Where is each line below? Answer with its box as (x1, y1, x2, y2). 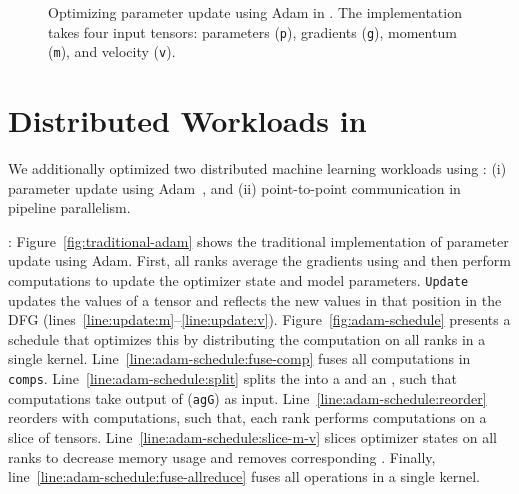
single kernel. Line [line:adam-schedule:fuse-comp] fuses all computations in (8, 348, 471, 369)
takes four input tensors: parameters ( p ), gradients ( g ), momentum (48, 21, 457, 42)
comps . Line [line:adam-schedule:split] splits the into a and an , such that (8, 368, 458, 389)
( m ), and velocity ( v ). (48, 41, 176, 62)
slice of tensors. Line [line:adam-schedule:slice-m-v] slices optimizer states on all (8, 426, 497, 447)
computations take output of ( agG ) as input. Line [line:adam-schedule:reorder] (8, 387, 487, 408)
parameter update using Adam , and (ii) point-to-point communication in (8, 177, 461, 198)
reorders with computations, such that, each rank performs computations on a (8, 407, 487, 428)
